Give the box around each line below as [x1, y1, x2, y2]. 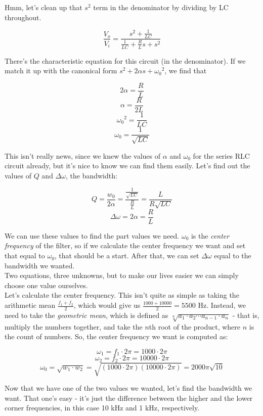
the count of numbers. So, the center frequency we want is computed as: [5, 331, 228, 342]
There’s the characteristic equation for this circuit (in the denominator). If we [5, 55, 246, 66]
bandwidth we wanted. [5, 260, 75, 270]
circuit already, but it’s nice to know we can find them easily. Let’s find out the [5, 160, 250, 171]
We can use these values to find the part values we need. [5, 230, 180, 241]
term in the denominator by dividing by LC [93, 2, 229, 12]
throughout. [5, 12, 41, 22]
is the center [191, 230, 230, 241]
